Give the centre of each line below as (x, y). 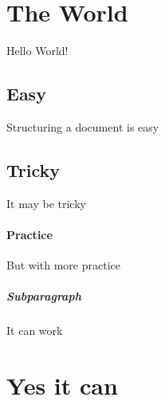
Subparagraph (44, 296)
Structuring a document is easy (83, 126)
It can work (35, 330)
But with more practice (63, 265)
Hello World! (37, 51)
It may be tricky (46, 203)
